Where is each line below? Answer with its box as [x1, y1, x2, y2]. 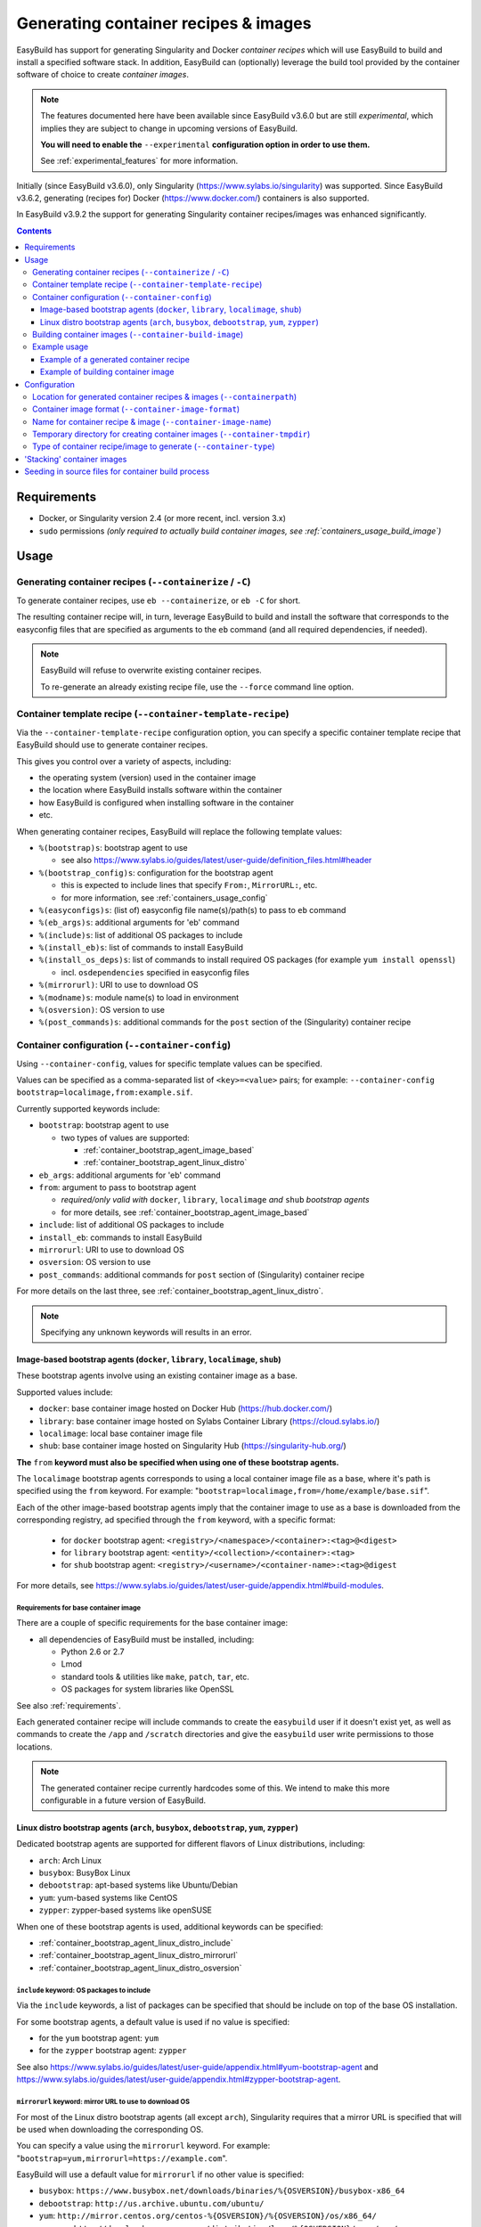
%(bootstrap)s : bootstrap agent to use [38, 842, 188, 852]
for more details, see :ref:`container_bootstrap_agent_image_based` [61, 1207, 310, 1218]
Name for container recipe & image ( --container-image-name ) [32, 416, 272, 427]
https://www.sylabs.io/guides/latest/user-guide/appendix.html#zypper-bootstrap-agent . [16, 2074, 341, 2084]
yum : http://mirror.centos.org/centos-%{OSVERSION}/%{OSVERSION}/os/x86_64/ [38, 2210, 378, 2222]
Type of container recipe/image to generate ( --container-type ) [32, 441, 275, 452]
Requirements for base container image [16, 1603, 142, 1612]
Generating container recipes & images [16, 13, 312, 33]
